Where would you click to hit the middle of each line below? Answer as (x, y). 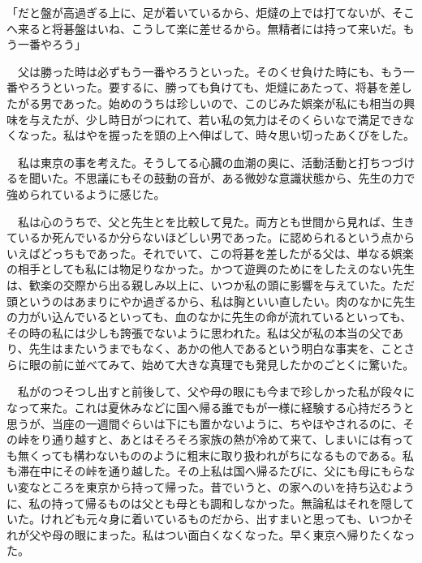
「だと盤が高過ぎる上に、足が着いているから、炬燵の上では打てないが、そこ (211, 12)
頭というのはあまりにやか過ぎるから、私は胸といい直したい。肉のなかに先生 (211, 301)
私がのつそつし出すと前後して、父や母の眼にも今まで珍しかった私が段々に (216, 391)
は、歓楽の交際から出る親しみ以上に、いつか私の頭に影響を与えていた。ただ (211, 284)
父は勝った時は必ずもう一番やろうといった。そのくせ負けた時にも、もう (210, 71)
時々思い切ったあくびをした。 (335, 135)
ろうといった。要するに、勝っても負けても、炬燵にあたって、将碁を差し (220, 87)
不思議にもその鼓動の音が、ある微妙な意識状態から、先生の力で (245, 178)
